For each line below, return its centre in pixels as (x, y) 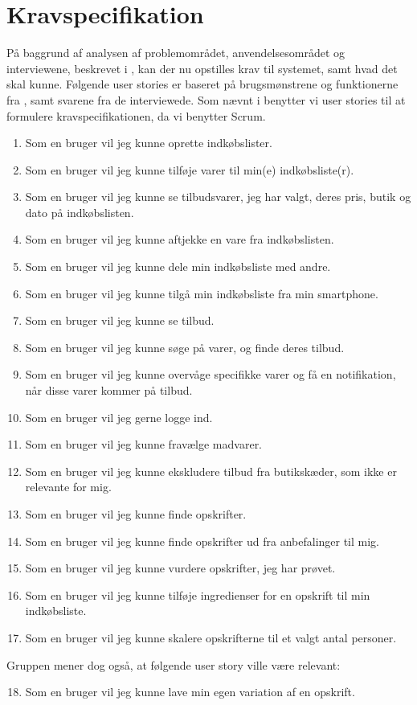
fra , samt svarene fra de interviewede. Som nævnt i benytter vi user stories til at (206, 99)
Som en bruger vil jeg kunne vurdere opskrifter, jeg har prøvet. (180, 568)
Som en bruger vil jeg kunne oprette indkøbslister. (149, 143)
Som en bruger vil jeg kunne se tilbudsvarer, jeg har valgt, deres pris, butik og (218, 197)
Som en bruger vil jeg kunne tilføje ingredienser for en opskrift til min (198, 594)
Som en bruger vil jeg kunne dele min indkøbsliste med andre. (178, 266)
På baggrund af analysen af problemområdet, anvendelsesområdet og (176, 53)
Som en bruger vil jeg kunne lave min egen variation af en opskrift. (190, 692)
